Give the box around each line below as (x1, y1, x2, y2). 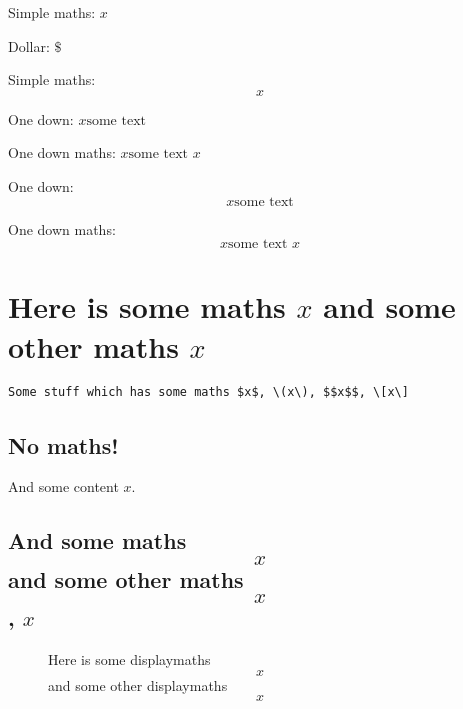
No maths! (8, 429, 119, 460)
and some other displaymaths (48, 674, 228, 695)
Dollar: (8, 35, 50, 56)
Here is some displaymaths (48, 648, 211, 669)
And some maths (8, 525, 187, 556)
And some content (8, 476, 119, 497)
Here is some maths (8, 286, 286, 327)
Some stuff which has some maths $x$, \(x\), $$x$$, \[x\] (8, 385, 409, 400)
